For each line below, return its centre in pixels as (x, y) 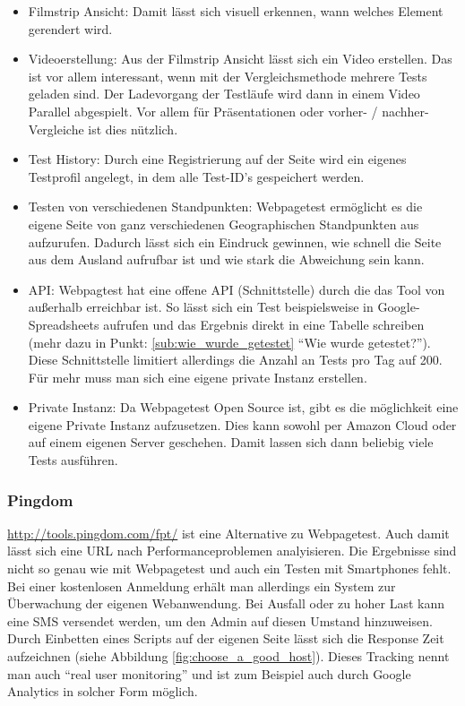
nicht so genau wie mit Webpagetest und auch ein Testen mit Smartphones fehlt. (229, 568)
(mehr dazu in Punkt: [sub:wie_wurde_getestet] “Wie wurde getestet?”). (229, 342)
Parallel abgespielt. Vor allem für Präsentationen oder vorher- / (203, 111)
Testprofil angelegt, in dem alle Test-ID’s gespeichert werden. (196, 176)
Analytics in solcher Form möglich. (103, 691)
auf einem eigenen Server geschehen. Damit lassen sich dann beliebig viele (231, 442)
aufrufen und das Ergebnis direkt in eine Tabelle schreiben (264, 324)
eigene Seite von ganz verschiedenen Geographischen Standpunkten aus (224, 224)
